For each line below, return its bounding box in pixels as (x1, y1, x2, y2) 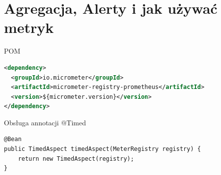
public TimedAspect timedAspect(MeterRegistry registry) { (4, 146, 201, 153)
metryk (4, 17, 54, 37)
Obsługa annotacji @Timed (4, 117, 86, 127)
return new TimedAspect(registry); (18, 155, 134, 162)
